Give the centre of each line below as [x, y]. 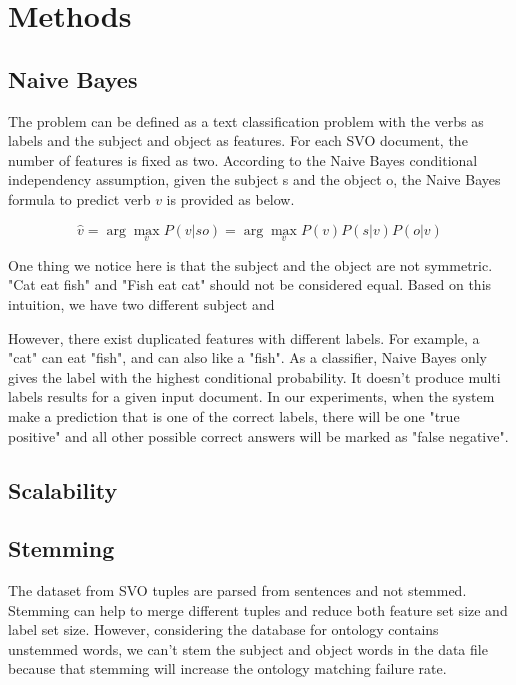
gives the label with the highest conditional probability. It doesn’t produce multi [254, 376]
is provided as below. [230, 198]
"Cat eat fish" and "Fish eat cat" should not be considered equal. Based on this [250, 284]
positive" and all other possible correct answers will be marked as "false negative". [258, 435]
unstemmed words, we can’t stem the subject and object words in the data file [248, 648]
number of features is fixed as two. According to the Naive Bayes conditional [243, 159]
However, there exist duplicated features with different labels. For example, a [244, 337]
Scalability [63, 489]
